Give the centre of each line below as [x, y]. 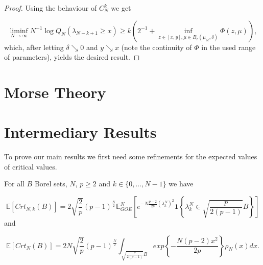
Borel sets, [51, 184]
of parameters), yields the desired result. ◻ [72, 57]
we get [121, 8]
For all [14, 184]
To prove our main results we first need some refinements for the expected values [131, 156]
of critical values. [31, 166]
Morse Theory [55, 92]
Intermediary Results [80, 132]
